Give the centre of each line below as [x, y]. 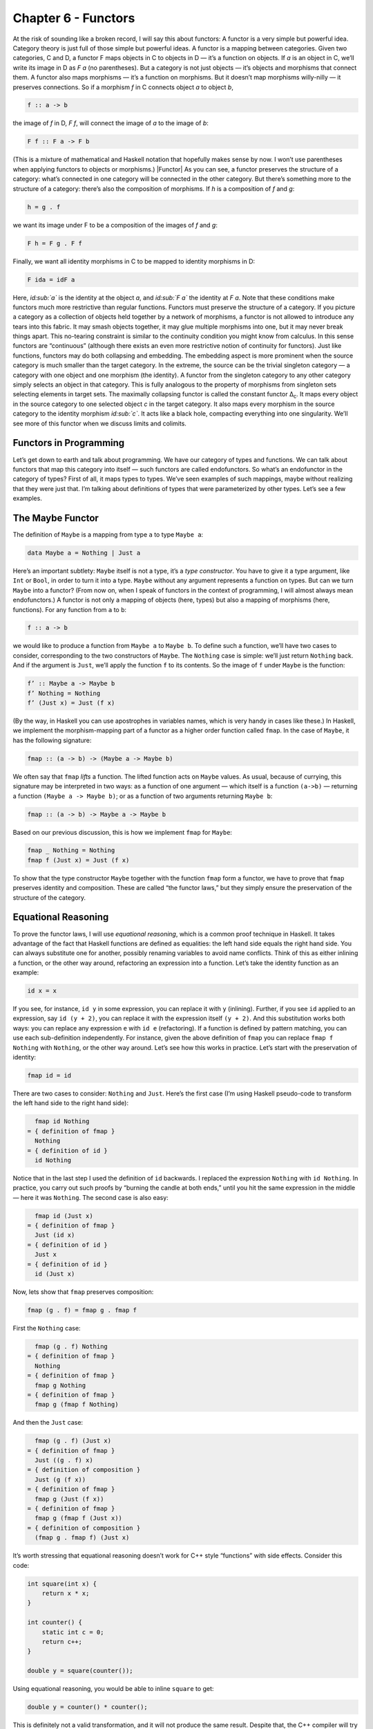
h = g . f [44, 207]
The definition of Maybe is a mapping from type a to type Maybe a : [108, 534]
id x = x [42, 991]
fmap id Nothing [62, 1121]
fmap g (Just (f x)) [69, 1499]
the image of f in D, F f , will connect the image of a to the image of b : [111, 123]
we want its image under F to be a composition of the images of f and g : [115, 225]
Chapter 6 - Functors [74, 18]
